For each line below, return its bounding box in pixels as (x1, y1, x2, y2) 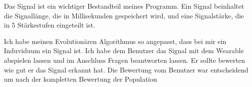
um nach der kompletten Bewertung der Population (4, 74, 157, 84)
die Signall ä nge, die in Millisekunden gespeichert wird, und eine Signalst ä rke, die (4, 10, 244, 20)
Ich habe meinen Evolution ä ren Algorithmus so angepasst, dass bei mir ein (4, 36, 227, 46)
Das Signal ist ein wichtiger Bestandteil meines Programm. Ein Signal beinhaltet (4, 1, 244, 11)
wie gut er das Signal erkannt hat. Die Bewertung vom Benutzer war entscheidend (4, 64, 249, 74)
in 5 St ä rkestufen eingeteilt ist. (4, 20, 96, 30)
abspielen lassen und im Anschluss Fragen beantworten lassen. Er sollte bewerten (4, 55, 245, 65)
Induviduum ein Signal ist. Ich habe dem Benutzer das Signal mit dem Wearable (4, 45, 244, 56)
